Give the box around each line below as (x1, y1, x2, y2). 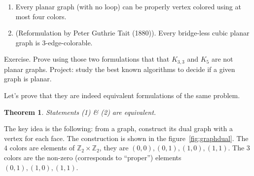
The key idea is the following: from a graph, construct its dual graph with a (4, 123, 233, 134)
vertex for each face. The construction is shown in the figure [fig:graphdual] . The (4, 133, 249, 143)
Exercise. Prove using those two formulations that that (4, 54, 170, 64)
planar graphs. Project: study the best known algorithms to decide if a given (4, 64, 235, 74)
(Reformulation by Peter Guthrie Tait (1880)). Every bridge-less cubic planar (15, 28, 250, 38)
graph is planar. (4, 73, 52, 84)
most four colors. (15, 11, 67, 21)
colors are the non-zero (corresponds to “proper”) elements (4, 152, 181, 162)
